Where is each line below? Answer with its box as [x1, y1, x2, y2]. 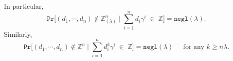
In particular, [4, 1, 44, 11]
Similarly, [4, 29, 32, 39]
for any [183, 44, 205, 51]
